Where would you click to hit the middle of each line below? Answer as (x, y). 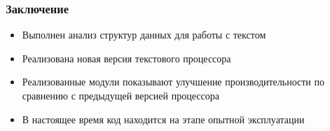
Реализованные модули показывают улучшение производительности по (173, 82)
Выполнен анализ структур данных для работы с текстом (144, 35)
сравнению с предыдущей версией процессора (121, 95)
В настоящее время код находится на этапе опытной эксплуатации (163, 119)
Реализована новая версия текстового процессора (126, 58)
